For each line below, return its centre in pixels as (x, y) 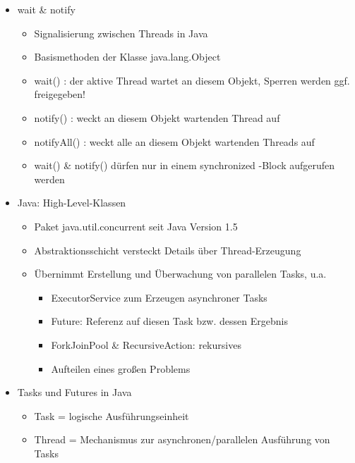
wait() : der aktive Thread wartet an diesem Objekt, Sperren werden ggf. (192, 80)
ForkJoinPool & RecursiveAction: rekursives (146, 344)
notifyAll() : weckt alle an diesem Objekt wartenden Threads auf (174, 141)
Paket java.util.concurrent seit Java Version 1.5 (136, 226)
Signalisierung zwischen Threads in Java (121, 33)
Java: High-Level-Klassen (72, 203)
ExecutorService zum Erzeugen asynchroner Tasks (159, 297)
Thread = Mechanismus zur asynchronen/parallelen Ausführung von (182, 439)
